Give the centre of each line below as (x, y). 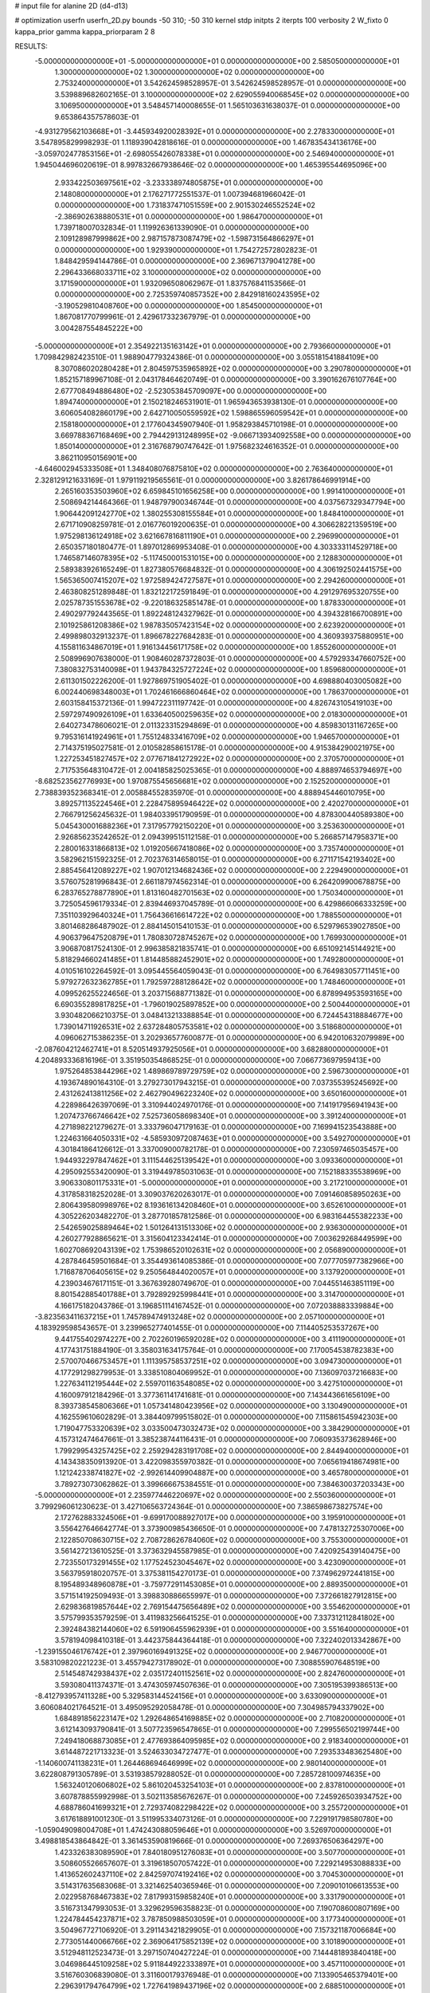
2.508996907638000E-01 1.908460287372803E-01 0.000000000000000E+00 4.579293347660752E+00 (230, 658)
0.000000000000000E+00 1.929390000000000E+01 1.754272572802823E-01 (186, 250)
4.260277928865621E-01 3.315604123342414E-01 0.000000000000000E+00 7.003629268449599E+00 (228, 1239)
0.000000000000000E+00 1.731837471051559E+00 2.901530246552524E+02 (185, 205)
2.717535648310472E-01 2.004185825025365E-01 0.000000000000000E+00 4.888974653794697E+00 (228, 770)
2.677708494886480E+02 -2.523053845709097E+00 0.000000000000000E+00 (191, 391)
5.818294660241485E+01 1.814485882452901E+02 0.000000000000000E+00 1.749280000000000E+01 (229, 960)
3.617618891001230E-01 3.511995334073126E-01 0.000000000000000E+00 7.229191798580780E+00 (224, 1818)
